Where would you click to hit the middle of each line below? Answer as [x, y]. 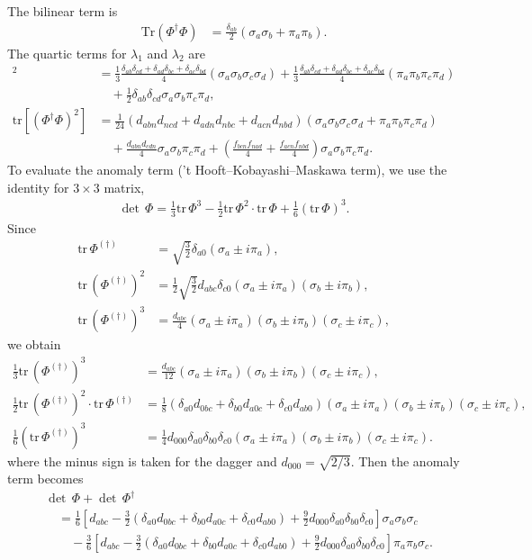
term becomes [45, 479]
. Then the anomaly [405, 461]
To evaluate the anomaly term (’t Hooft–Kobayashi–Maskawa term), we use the [227, 170]
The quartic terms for [67, 53]
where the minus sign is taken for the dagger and [142, 461]
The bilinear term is [63, 11]
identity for [38, 187]
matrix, [124, 187]
